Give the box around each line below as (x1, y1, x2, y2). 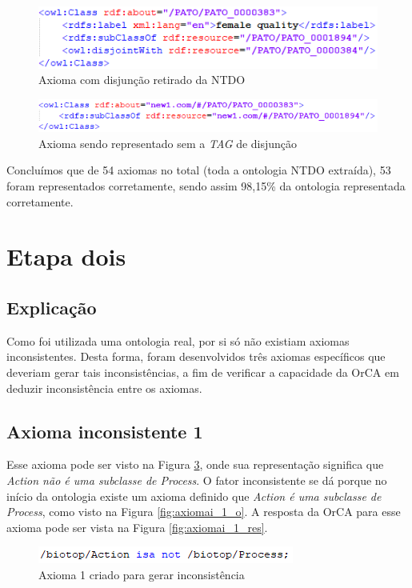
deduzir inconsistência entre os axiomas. (6, 379, 202, 396)
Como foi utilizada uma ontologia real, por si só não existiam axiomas (6, 332, 350, 349)
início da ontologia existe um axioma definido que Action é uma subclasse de (6, 487, 382, 504)
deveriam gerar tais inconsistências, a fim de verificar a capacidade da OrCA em (6, 363, 399, 380)
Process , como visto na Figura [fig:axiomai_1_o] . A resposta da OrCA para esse (6, 503, 401, 520)
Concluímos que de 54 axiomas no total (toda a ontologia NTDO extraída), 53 (6, 162, 391, 178)
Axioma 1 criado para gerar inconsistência (38, 566, 245, 582)
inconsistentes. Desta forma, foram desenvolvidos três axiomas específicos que (6, 348, 386, 365)
